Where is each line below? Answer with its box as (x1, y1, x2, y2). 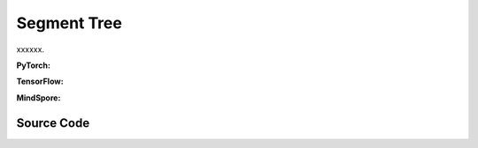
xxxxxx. (16, 44, 44, 55)
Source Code (16, 115, 90, 130)
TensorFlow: (16, 76, 64, 87)
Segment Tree (16, 13, 123, 33)
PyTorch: (16, 60, 50, 70)
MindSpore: (16, 92, 61, 103)
